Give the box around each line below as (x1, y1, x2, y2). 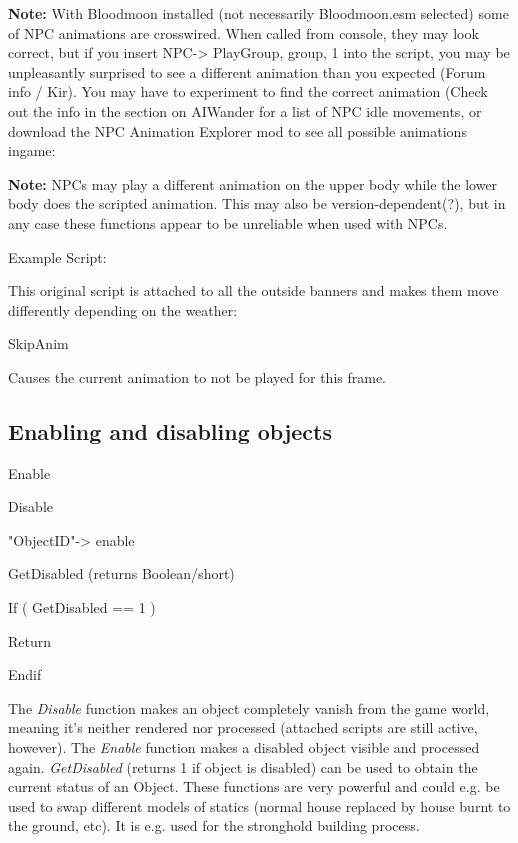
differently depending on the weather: (8, 299, 238, 320)
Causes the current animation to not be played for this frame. (8, 366, 386, 387)
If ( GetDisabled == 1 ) (8, 597, 156, 618)
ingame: (8, 140, 56, 161)
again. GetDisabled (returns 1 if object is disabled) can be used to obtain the (8, 756, 478, 777)
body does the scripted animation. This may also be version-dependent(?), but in (8, 193, 506, 214)
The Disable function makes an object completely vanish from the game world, (8, 697, 490, 718)
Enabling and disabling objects (8, 415, 333, 446)
